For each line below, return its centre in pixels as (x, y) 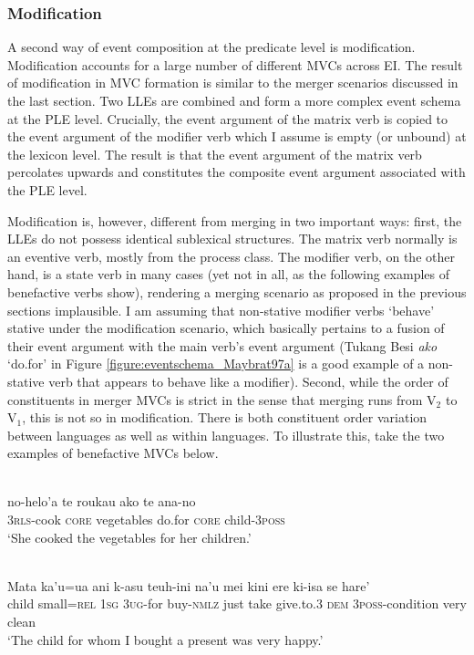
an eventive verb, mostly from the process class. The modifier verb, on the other (231, 256)
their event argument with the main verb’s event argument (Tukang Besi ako (222, 345)
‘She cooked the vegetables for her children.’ (129, 537)
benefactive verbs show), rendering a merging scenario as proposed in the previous (237, 291)
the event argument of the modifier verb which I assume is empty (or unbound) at (237, 136)
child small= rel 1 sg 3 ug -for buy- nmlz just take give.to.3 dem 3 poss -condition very (237, 603)
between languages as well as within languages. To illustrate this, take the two (226, 435)
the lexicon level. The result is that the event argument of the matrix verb (215, 154)
